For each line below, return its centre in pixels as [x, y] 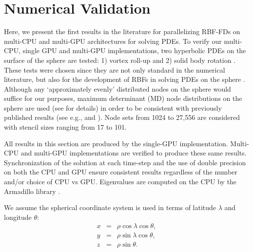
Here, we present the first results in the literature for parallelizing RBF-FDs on [122, 31]
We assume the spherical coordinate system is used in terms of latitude [110, 207]
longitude [18, 217]
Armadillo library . [32, 191]
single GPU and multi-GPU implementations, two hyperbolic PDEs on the [134, 50]
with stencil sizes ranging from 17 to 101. [65, 127]
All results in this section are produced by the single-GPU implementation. [116, 143]
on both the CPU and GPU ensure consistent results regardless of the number [121, 172]
